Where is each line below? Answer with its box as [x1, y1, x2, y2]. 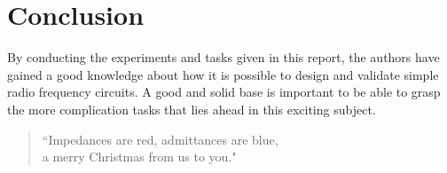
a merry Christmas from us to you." [42, 147, 237, 166]
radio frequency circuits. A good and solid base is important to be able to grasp [7, 83, 441, 101]
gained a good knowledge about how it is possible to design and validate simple [7, 65, 439, 83]
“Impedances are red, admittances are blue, [42, 130, 278, 148]
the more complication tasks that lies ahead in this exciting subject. [7, 99, 376, 118]
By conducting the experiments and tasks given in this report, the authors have [7, 48, 440, 67]
